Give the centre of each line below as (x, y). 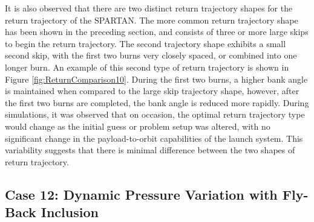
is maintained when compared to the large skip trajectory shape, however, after (152, 91)
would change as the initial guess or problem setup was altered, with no (138, 126)
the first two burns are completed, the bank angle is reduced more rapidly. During (157, 102)
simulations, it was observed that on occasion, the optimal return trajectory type (155, 114)
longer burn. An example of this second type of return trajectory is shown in (147, 67)
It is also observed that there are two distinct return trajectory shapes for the (149, 8)
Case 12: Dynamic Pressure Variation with (141, 194)
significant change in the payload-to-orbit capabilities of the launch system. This (154, 138)
